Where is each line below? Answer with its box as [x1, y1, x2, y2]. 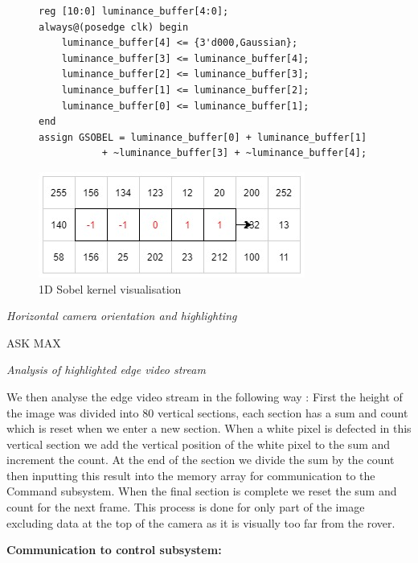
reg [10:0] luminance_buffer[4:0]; [39, 6, 229, 17]
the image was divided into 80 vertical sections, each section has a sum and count [6, 404, 408, 421]
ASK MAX [6, 334, 61, 351]
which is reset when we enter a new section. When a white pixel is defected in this [6, 420, 412, 437]
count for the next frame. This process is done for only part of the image [6, 499, 365, 516]
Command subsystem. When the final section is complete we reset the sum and [6, 483, 397, 499]
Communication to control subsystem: [6, 541, 222, 558]
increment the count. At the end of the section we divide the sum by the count [6, 451, 395, 468]
